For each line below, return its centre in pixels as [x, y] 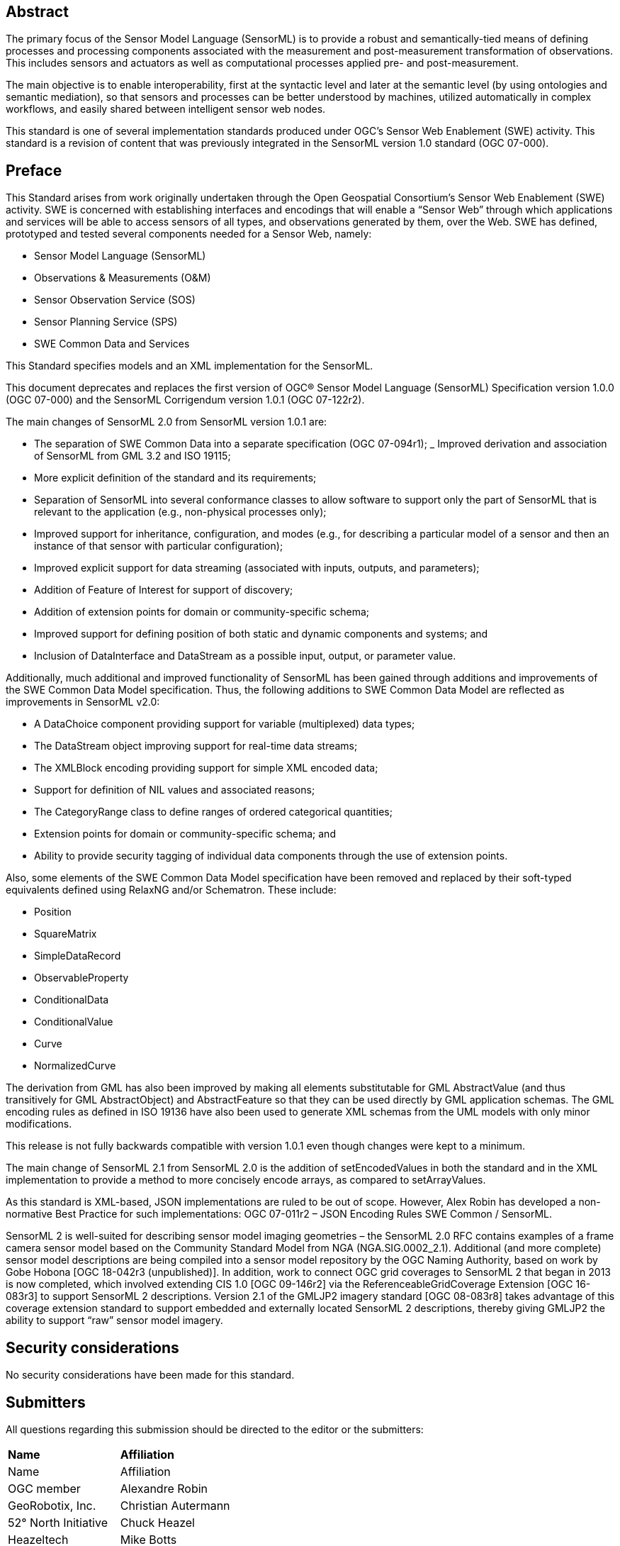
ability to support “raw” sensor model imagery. [114, 1320]
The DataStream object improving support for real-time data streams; [196, 746]
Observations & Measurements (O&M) [123, 278]
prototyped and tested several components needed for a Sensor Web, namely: [189, 234]
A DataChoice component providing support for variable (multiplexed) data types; [225, 724]
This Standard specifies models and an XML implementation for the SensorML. [190, 366]
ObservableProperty [81, 978]
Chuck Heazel [157, 1522]
